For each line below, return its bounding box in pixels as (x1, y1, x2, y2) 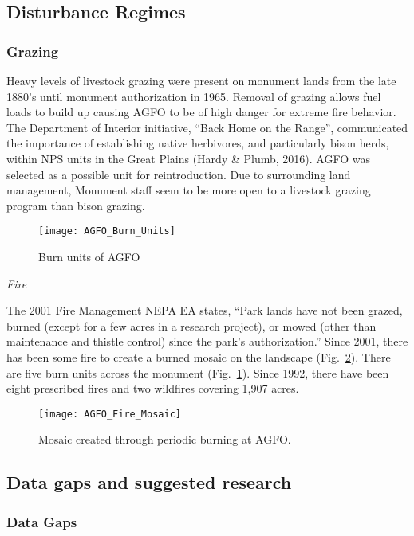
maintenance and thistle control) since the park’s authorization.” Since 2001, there (6, 333, 408, 350)
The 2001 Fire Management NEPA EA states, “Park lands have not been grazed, (6, 302, 403, 319)
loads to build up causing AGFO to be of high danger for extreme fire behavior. (6, 104, 396, 120)
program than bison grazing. (6, 197, 145, 213)
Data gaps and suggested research (6, 470, 292, 495)
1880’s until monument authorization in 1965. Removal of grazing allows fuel (6, 88, 381, 104)
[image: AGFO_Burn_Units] (38, 225, 175, 237)
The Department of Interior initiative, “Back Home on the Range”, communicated (6, 119, 408, 135)
